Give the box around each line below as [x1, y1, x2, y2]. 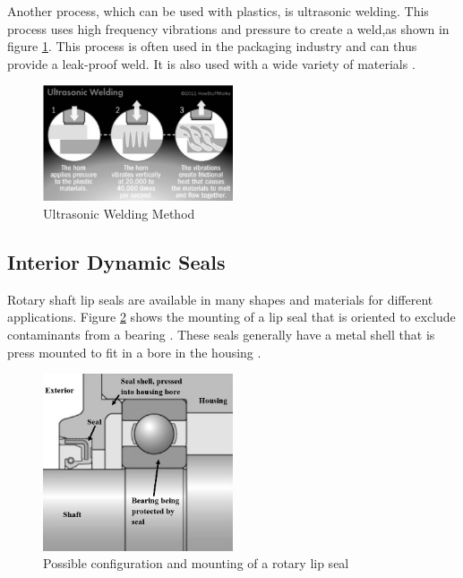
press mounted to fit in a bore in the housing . [7, 342, 262, 361]
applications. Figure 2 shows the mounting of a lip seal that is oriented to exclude [7, 307, 456, 326]
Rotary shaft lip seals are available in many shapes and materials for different [7, 289, 433, 308]
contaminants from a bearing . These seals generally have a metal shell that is [7, 325, 435, 344]
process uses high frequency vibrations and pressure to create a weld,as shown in [7, 19, 450, 38]
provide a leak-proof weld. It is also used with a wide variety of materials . [7, 54, 416, 73]
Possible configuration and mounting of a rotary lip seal [43, 554, 349, 573]
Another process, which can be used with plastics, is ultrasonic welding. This [7, 2, 429, 20]
